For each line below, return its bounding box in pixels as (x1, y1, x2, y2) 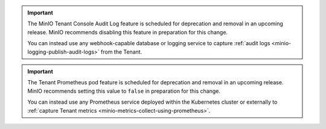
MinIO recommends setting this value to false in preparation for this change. (27, 87, 220, 95)
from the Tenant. (100, 48, 142, 55)
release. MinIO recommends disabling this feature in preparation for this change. (27, 28, 228, 36)
